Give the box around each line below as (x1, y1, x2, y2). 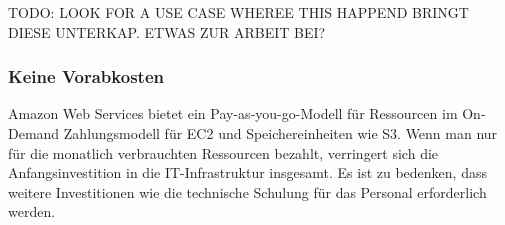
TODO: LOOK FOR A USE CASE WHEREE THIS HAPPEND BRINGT (8, 2, 469, 22)
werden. (8, 201, 56, 222)
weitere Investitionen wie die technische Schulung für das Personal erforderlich (8, 181, 487, 202)
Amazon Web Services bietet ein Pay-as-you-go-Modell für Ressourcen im (8, 103, 458, 124)
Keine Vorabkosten (8, 64, 164, 89)
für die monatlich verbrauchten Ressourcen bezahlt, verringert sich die (8, 142, 439, 163)
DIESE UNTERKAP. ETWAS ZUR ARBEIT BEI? (8, 21, 326, 42)
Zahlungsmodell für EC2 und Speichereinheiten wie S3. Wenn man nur (63, 123, 498, 143)
